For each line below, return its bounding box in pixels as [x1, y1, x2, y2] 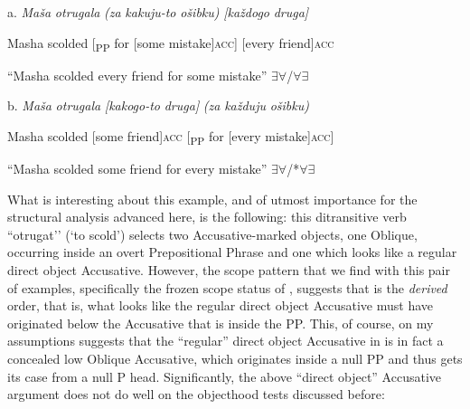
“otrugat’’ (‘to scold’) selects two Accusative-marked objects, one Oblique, [7, 224, 418, 243]
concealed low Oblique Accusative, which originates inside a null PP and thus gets [7, 348, 463, 367]
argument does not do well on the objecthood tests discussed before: [7, 385, 385, 404]
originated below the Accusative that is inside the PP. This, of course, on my [7, 313, 434, 332]
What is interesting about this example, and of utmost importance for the [7, 189, 418, 208]
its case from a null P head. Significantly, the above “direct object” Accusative [7, 366, 441, 385]
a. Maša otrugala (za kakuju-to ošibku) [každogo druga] [7, 3, 309, 21]
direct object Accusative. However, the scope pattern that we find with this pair [7, 261, 450, 279]
